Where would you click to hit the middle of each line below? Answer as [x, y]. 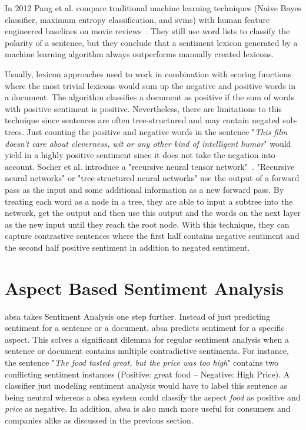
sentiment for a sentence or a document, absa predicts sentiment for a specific [145, 328]
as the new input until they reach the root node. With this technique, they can [147, 224]
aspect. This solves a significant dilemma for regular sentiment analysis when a [147, 339]
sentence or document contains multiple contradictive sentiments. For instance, [147, 351]
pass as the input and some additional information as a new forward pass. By [144, 189]
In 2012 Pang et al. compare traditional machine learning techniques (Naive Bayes [153, 8]
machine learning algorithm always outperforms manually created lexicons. [139, 54]
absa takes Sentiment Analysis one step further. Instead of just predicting [138, 316]
